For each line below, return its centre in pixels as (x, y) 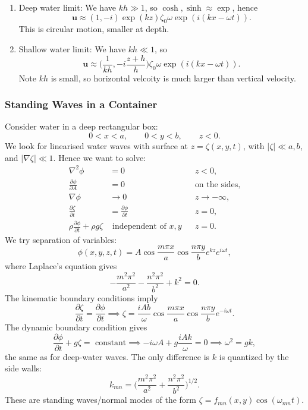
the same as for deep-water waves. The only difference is (107, 356)
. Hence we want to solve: (100, 157)
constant (111, 343)
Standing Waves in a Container (81, 104)
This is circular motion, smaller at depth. (94, 29)
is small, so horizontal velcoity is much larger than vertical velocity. (173, 78)
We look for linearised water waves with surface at (96, 146)
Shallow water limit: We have (72, 48)
